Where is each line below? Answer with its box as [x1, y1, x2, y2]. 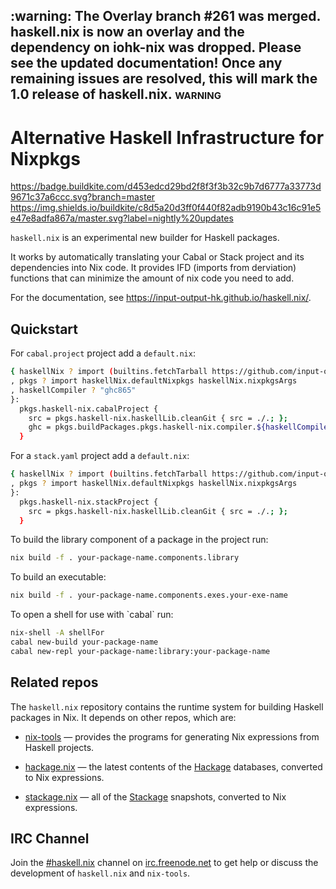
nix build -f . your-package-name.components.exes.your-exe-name [10, 590, 288, 601]
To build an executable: [10, 571, 107, 583]
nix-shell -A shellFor [10, 628, 105, 638]
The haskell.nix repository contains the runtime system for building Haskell [10, 700, 324, 713]
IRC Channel [10, 830, 90, 847]
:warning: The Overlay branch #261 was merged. [10, 8, 321, 25]
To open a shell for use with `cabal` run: [10, 609, 174, 621]
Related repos [10, 674, 99, 691]
